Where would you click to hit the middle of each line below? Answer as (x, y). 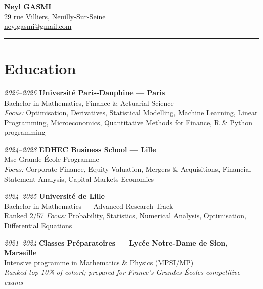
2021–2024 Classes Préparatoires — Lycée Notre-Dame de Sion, (116, 242)
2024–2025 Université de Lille (54, 196)
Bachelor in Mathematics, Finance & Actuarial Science (89, 102)
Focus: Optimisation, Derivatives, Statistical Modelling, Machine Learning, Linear (131, 112)
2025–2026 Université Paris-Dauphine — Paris (85, 92)
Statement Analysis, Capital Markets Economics (79, 179)
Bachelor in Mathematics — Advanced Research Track (89, 205)
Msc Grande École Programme (52, 159)
